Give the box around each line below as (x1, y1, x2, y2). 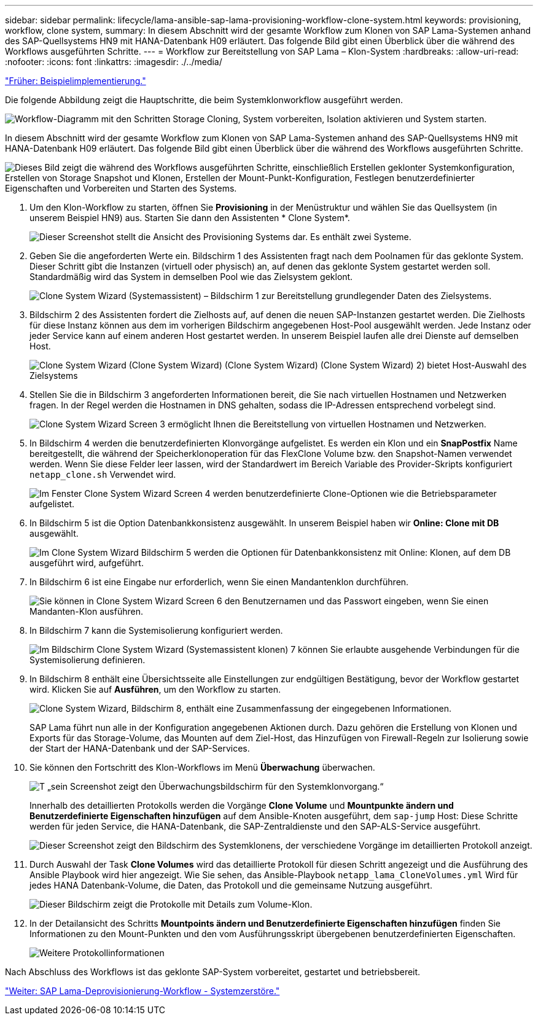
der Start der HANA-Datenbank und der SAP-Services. (29, 743, 250, 753)
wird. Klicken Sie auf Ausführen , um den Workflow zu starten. (29, 684, 281, 695)
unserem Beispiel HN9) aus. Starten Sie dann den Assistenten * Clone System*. (29, 212, 350, 223)
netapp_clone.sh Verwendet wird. (29, 469, 176, 480)
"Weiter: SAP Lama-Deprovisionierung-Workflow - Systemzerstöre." (5, 986, 280, 996)
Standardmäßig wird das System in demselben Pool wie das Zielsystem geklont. (29, 271, 353, 282)
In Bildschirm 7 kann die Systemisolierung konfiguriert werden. (29, 625, 283, 636)
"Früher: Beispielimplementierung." (5, 76, 146, 86)
